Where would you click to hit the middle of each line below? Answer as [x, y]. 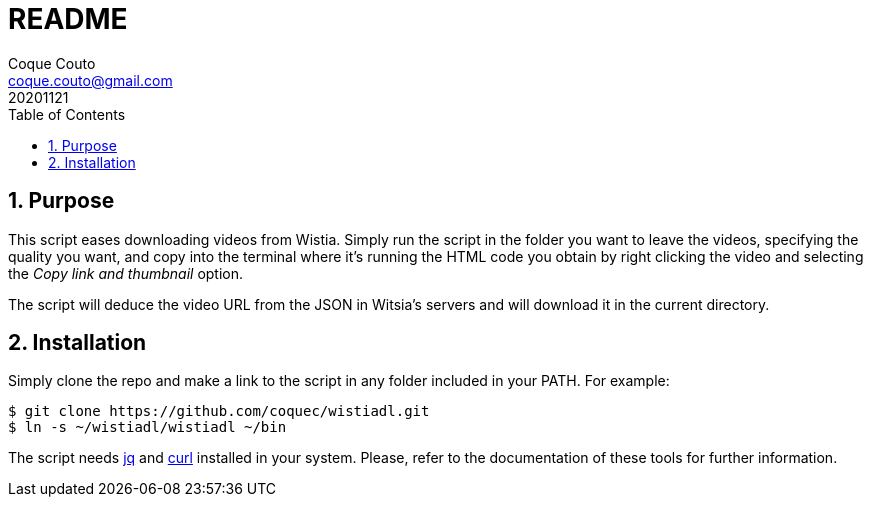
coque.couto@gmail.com [90, 80]
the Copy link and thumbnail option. [126, 273]
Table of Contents [67, 114]
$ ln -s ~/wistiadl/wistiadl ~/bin [147, 427]
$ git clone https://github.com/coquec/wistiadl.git [219, 411]
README [68, 19]
